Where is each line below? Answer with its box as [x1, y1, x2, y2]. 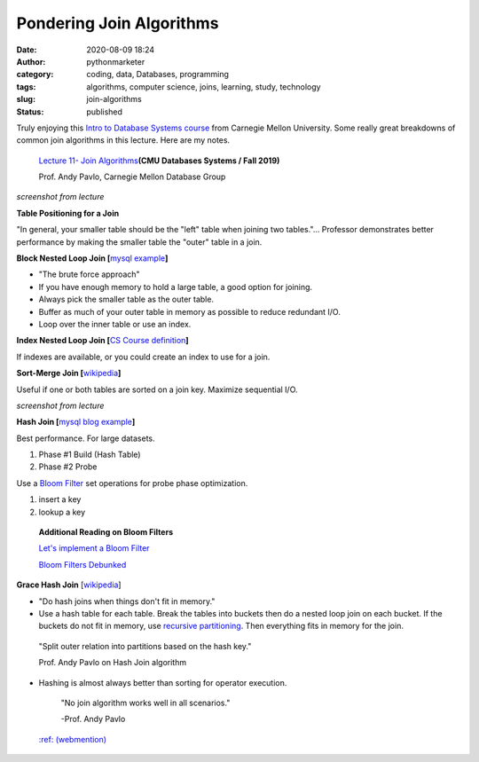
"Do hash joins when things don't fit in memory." [38, 595, 216, 607]
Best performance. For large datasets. [16, 433, 155, 444]
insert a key [38, 494, 82, 505]
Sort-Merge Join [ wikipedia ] [16, 368, 122, 379]
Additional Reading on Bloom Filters [38, 527, 173, 538]
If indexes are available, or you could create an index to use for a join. [16, 351, 271, 362]
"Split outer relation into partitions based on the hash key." [38, 640, 252, 651]
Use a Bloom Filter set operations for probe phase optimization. [16, 477, 248, 488]
